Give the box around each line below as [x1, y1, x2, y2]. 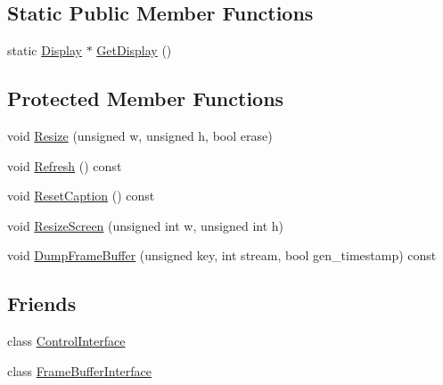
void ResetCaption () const [7, 186, 155, 205]
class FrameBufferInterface [7, 361, 152, 380]
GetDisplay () [96, 41, 172, 60]
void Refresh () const [7, 156, 122, 175]
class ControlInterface [7, 332, 126, 350]
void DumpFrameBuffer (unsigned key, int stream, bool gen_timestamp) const [7, 246, 437, 265]
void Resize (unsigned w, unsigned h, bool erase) [7, 127, 273, 144]
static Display [7, 41, 82, 60]
